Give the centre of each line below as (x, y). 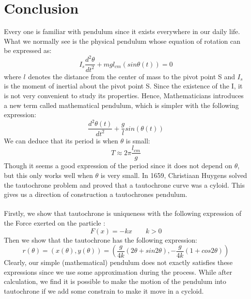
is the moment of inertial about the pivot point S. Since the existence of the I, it (123, 86)
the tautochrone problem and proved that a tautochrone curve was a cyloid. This (124, 185)
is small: (138, 140)
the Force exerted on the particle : (55, 222)
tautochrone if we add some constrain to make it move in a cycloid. (104, 290)
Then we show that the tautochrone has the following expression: (101, 239)
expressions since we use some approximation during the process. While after (118, 272)
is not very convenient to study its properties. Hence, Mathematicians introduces (124, 95)
